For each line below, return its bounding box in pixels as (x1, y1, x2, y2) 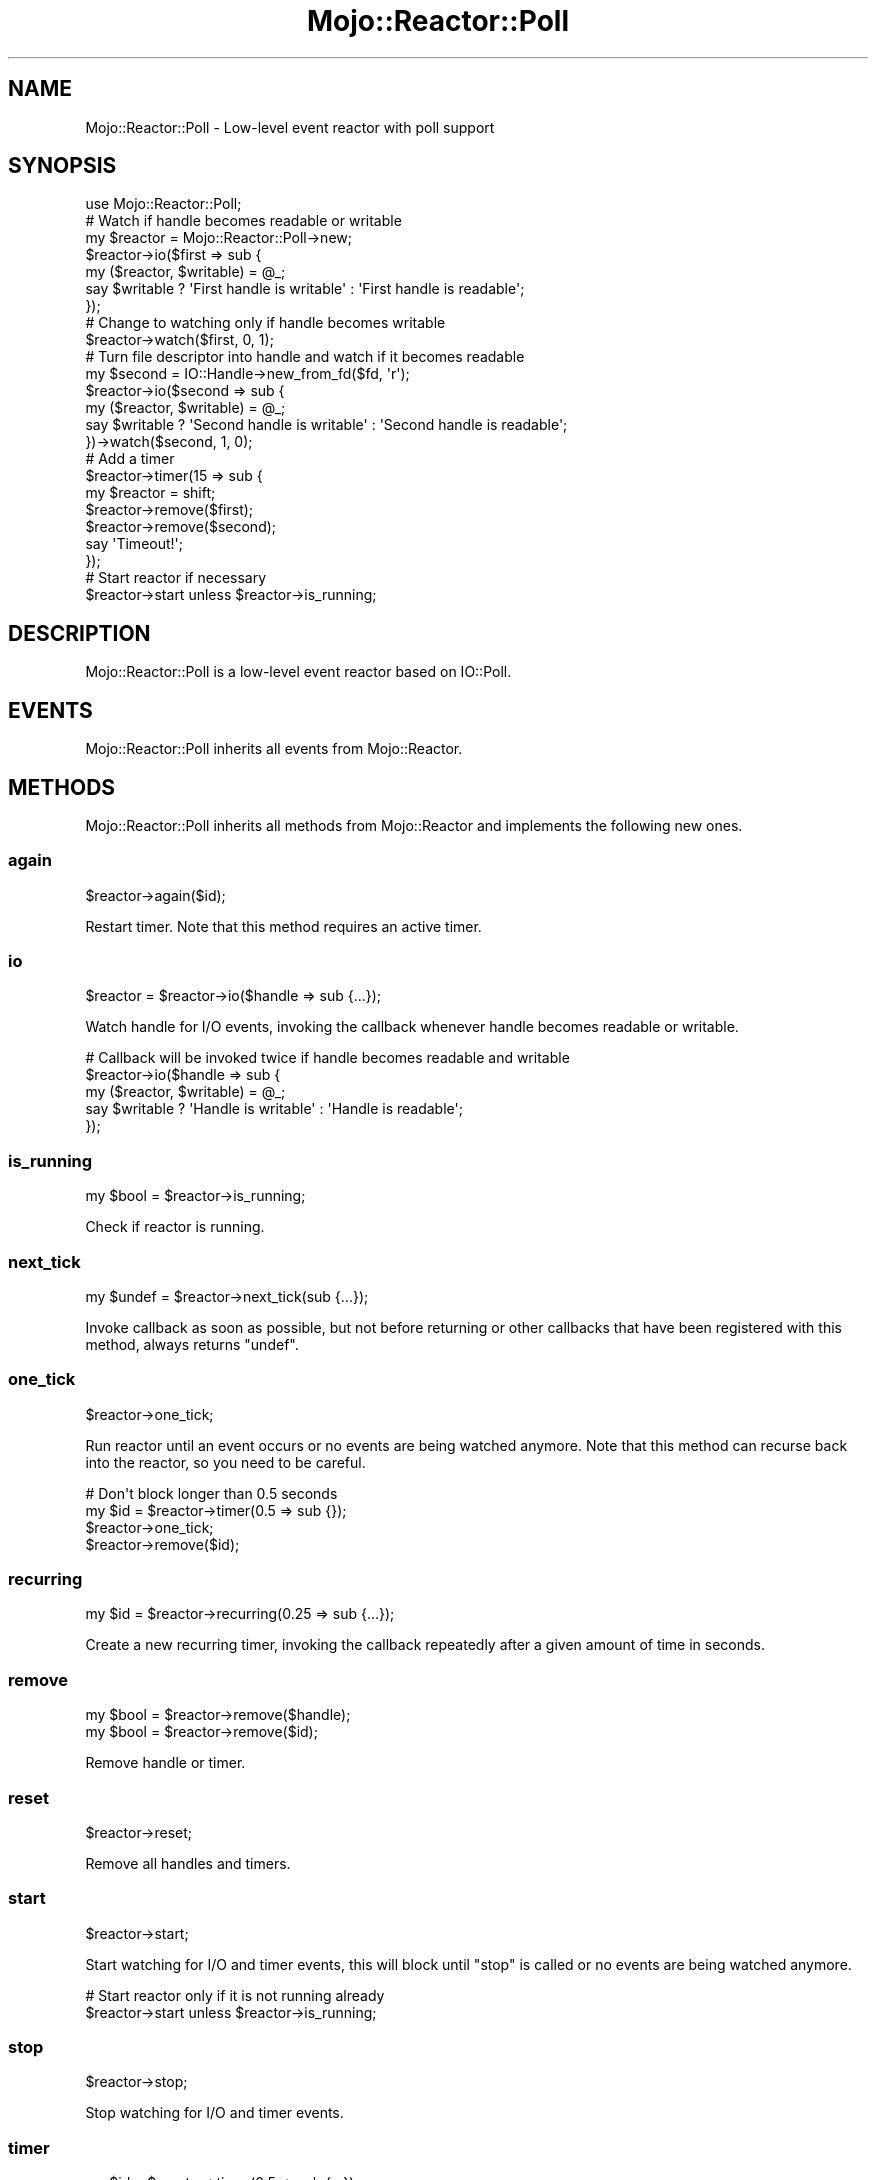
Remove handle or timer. (85, 1754, 246, 1772)
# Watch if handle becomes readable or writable (85, 212, 402, 230)
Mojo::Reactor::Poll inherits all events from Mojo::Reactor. (85, 740, 463, 758)
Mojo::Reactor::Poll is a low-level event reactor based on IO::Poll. (85, 663, 512, 681)
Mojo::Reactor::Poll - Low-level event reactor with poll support (85, 118, 495, 136)
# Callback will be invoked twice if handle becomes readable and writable (85, 1049, 570, 1067)
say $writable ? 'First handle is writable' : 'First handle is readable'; (85, 280, 525, 298)
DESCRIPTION (8, 620, 151, 646)
